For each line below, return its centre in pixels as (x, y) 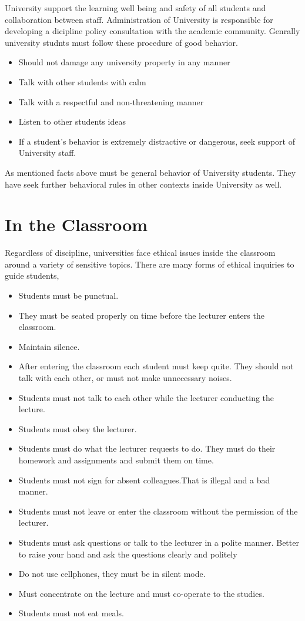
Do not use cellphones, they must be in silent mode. (112, 574)
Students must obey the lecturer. (78, 428)
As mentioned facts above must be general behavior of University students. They (150, 172)
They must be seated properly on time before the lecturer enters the (141, 315)
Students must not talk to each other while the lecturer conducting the (146, 397)
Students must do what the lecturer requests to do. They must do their (147, 448)
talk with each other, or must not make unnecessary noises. (125, 378)
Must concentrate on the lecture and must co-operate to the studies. (141, 593)
